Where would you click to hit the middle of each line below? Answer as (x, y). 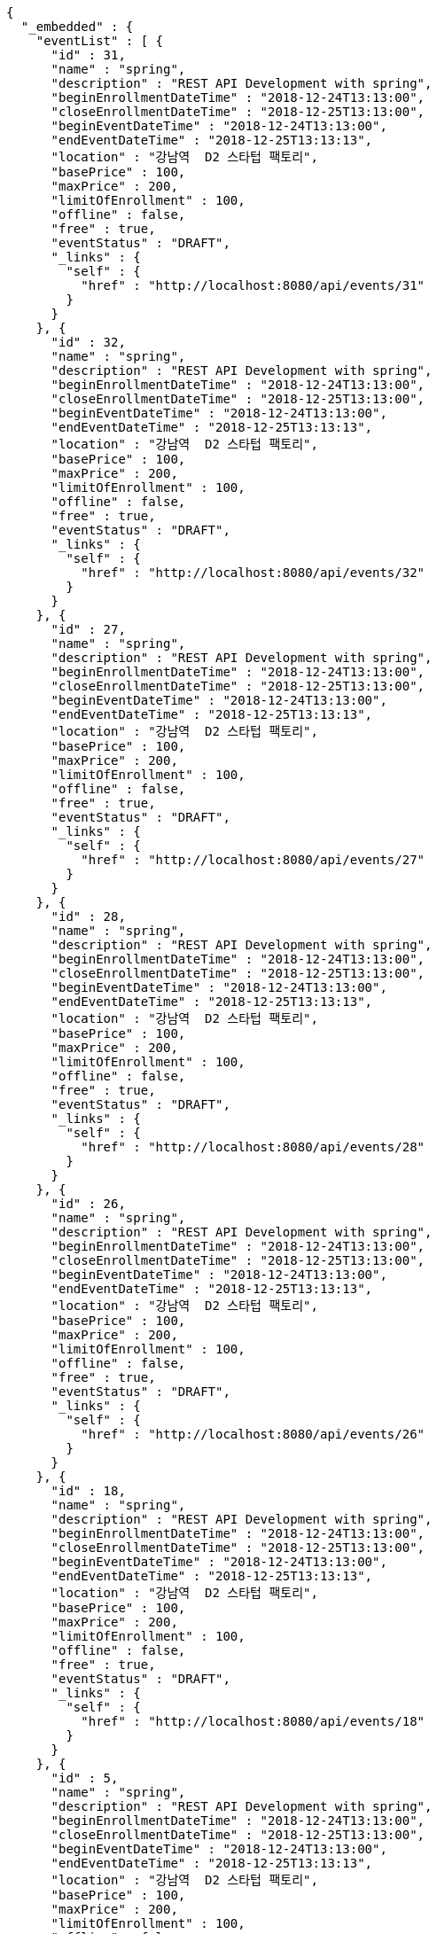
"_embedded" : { (77, 27)
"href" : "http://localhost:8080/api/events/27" (253, 860)
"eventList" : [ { (100, 41)
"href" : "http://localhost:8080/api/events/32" (253, 573)
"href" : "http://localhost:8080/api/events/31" (253, 285)
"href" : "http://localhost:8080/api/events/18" (253, 1721)
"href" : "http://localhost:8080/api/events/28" (253, 1147)
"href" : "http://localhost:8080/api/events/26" (253, 1434)
